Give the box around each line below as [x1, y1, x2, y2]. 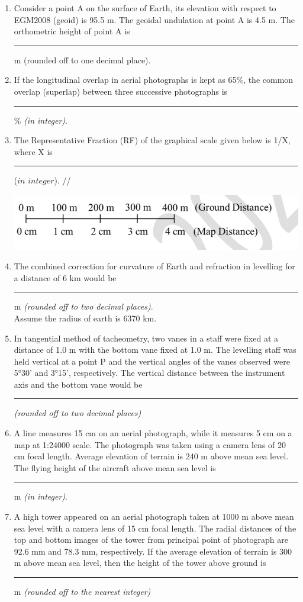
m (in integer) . [14, 490, 67, 503]
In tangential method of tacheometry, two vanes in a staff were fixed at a [14, 331, 279, 344]
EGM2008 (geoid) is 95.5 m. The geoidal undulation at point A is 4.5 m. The [14, 13, 295, 25]
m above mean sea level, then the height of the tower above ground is [14, 556, 266, 569]
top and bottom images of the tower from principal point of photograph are [14, 533, 288, 546]
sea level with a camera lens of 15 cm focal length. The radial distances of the [14, 521, 296, 534]
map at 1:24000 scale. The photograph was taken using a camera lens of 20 [14, 438, 286, 450]
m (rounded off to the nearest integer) [14, 585, 151, 598]
